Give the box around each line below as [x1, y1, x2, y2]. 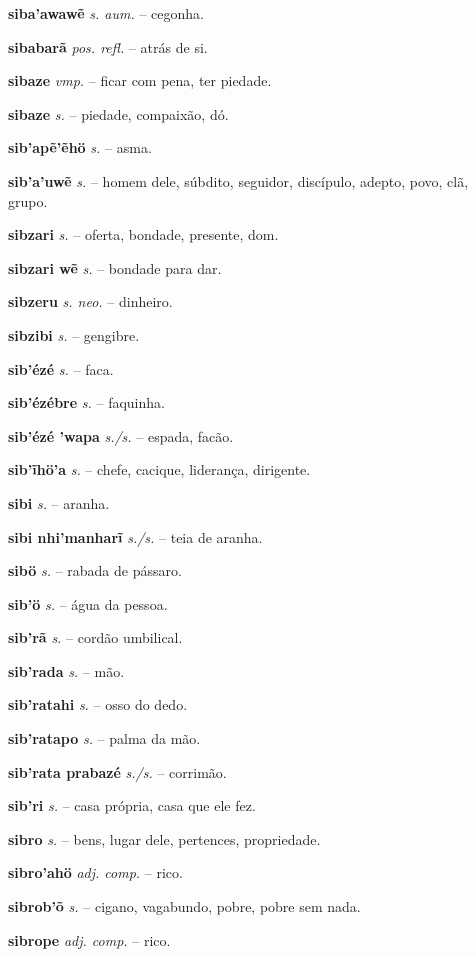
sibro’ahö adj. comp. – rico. [8, 862, 183, 883]
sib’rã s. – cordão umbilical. [8, 627, 183, 648]
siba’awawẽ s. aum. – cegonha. [8, 3, 204, 23]
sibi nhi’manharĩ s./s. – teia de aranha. [8, 526, 263, 547]
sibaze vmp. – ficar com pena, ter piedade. [8, 70, 272, 91]
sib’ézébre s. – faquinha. [8, 392, 165, 413]
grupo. [8, 190, 48, 211]
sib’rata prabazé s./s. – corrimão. [8, 761, 227, 782]
